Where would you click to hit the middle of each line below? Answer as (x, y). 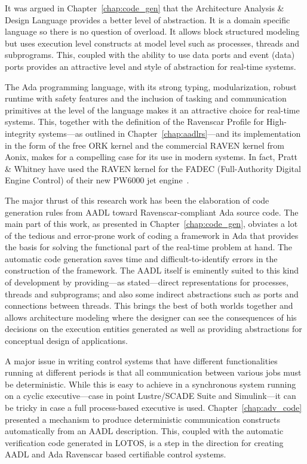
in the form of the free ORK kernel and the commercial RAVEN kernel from (145, 145)
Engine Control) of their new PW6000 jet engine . (97, 180)
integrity (20, 133)
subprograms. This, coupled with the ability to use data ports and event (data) (150, 55)
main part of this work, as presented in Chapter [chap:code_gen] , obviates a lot (151, 224)
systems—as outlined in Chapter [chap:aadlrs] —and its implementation (170, 133)
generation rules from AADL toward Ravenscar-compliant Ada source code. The (152, 212)
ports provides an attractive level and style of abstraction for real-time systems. (151, 66)
